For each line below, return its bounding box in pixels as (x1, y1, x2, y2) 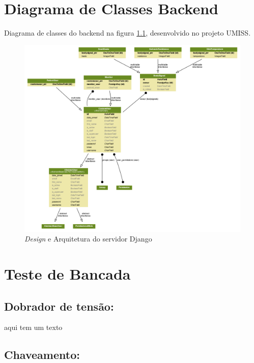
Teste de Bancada (4, 263, 131, 284)
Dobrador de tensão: (4, 298, 114, 314)
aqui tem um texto (4, 322, 63, 332)
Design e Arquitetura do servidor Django (24, 233, 152, 244)
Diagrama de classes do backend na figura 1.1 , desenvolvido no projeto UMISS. (4, 27, 251, 38)
